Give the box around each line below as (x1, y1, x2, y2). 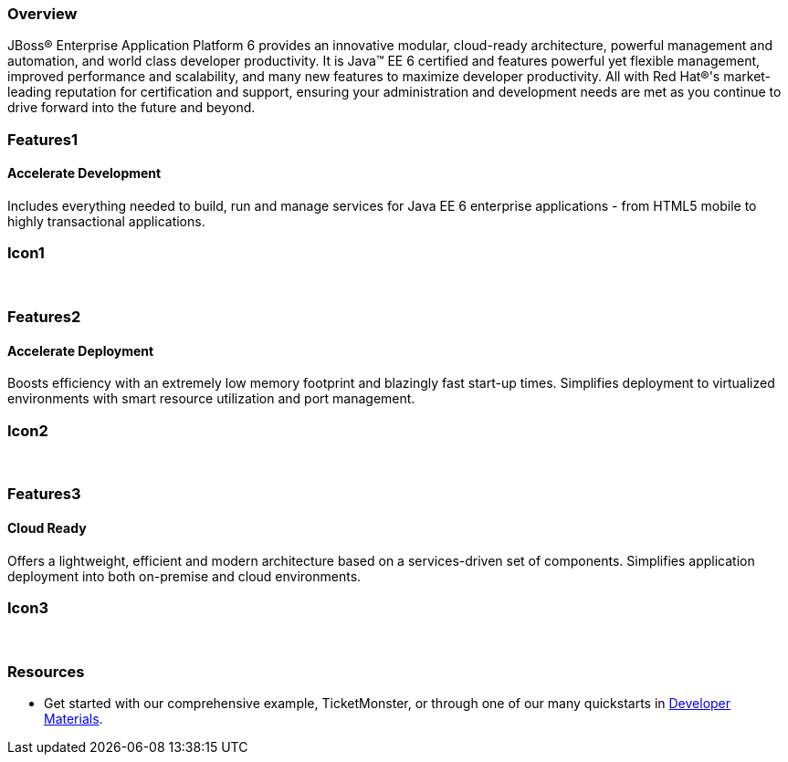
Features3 (7, 485, 81, 504)
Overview (7, 5, 78, 23)
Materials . (44, 711, 103, 727)
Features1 (7, 130, 78, 149)
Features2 (7, 308, 81, 327)
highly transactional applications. (7, 213, 205, 229)
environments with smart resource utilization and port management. (7, 391, 415, 407)
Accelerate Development (7, 165, 162, 182)
